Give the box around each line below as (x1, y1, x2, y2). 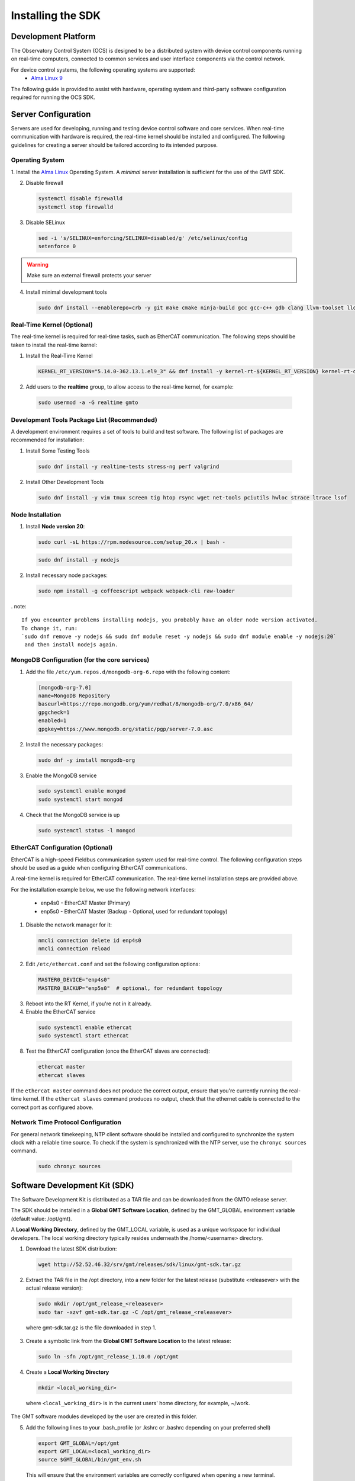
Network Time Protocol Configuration (11, 1118, 121, 1127)
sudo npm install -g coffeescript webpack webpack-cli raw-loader (38, 587, 235, 594)
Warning (27, 261, 49, 268)
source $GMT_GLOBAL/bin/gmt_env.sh (38, 1456, 141, 1463)
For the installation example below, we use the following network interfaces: (11, 886, 196, 893)
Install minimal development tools (25, 288, 108, 296)
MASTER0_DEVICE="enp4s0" (38, 976, 111, 983)
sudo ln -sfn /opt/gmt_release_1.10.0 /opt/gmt (38, 1353, 179, 1360)
